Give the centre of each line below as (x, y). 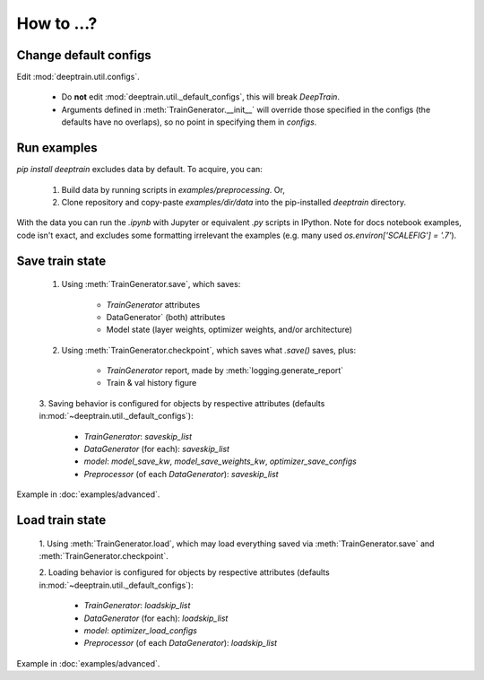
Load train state (61, 520)
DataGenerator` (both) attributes (166, 317)
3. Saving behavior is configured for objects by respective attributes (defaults (182, 403)
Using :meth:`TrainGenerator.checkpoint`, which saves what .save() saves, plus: (209, 350)
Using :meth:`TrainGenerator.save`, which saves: (151, 284)
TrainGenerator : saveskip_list (138, 436)
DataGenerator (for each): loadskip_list (156, 618)
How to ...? (57, 23)
